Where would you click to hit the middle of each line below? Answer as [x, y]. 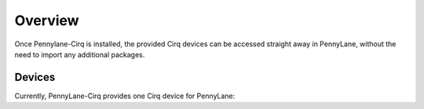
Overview [47, 20]
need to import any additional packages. [80, 54]
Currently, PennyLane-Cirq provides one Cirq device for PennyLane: [125, 96]
